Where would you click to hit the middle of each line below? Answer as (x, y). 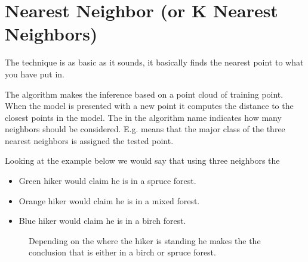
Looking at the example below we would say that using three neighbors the (142, 160)
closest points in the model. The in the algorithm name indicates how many (143, 117)
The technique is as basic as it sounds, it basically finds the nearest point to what (154, 62)
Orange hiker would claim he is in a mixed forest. (109, 200)
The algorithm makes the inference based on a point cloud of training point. (144, 94)
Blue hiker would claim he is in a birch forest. (102, 221)
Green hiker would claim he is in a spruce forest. (107, 181)
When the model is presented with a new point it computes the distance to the (149, 106)
